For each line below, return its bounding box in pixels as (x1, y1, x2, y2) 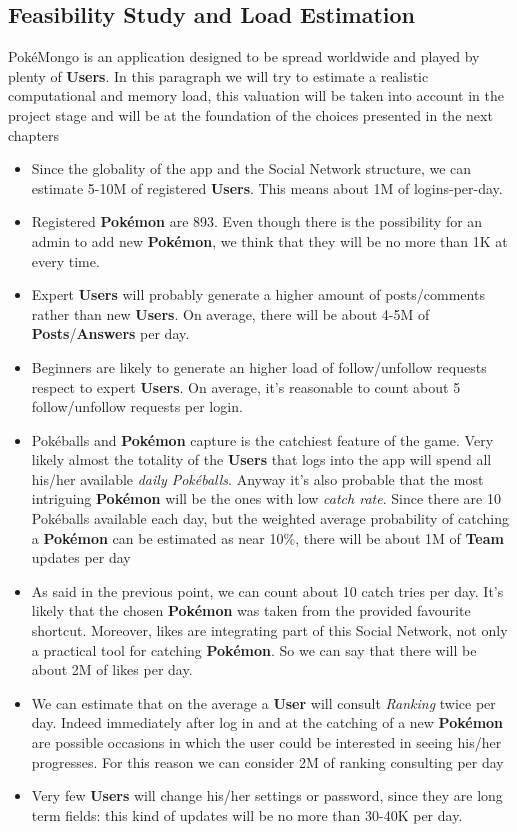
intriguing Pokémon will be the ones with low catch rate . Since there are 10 (31, 488, 501, 509)
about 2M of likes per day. (31, 659, 193, 680)
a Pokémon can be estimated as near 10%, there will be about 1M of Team (31, 527, 504, 548)
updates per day (31, 547, 131, 568)
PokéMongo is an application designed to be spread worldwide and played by (8, 46, 480, 67)
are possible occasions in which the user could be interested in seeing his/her (31, 732, 502, 753)
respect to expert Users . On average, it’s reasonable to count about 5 (31, 376, 461, 397)
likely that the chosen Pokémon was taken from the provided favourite (31, 600, 471, 621)
